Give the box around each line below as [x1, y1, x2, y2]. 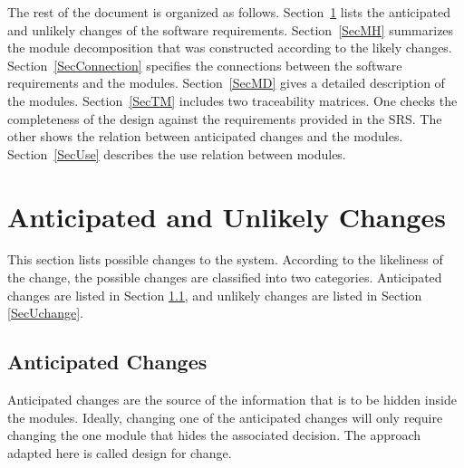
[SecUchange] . [7, 303, 84, 322]
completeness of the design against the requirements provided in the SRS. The [7, 109, 442, 128]
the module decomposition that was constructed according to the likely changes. [7, 38, 452, 57]
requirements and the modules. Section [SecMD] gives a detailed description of [7, 73, 445, 92]
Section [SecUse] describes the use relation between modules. [7, 144, 346, 163]
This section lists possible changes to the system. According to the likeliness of [7, 250, 443, 269]
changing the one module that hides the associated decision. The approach [7, 425, 421, 444]
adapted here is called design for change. [7, 443, 232, 462]
